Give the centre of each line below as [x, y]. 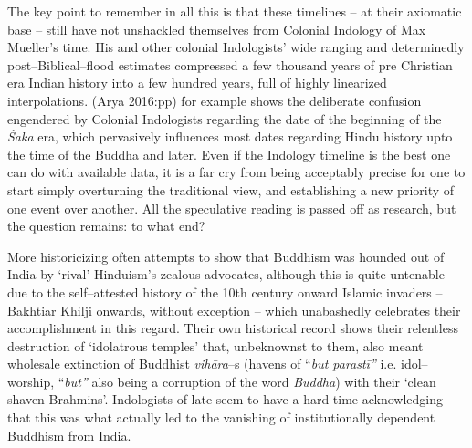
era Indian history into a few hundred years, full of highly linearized [197, 83]
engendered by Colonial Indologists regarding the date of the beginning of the [225, 118]
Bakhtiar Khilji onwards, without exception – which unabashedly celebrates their [234, 310]
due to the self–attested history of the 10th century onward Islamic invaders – [225, 292]
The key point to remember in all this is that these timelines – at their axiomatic [235, 11]
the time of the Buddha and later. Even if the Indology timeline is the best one [229, 154]
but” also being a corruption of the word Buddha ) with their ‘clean [250, 381]
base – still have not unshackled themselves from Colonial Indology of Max [217, 29]
